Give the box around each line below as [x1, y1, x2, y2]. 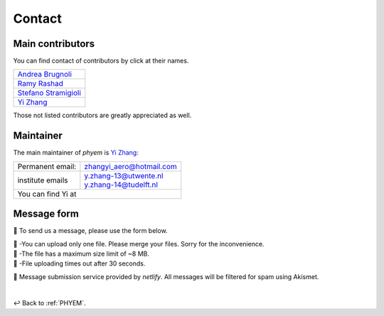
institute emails [17, 175, 68, 185]
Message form [13, 208, 80, 220]
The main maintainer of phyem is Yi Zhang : [13, 148, 139, 157]
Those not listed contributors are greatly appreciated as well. [13, 111, 192, 120]
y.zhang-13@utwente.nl [84, 170, 164, 180]
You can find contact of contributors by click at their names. [13, 57, 189, 65]
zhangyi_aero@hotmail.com [84, 161, 177, 171]
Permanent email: [17, 161, 77, 171]
